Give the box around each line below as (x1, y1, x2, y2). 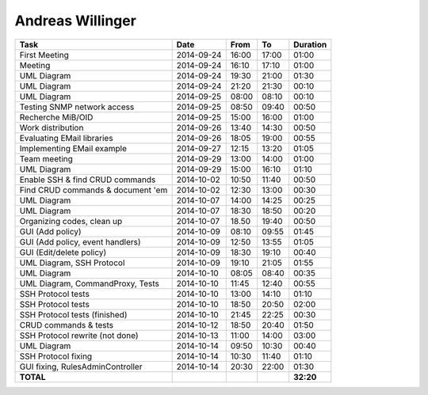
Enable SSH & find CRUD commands (19, 174, 156, 185)
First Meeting (19, 49, 69, 60)
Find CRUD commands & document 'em (19, 184, 168, 196)
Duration (293, 39, 327, 50)
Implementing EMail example (19, 142, 127, 154)
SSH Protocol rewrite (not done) (19, 329, 139, 340)
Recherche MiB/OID (19, 112, 94, 123)
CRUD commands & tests (19, 319, 114, 330)
